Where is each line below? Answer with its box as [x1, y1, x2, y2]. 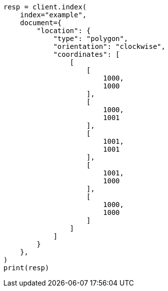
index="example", [20, 11, 87, 19]
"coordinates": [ [53, 50, 120, 58]
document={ [20, 19, 62, 27]
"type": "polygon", [53, 35, 128, 42]
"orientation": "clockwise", [53, 42, 166, 50]
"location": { [36, 27, 91, 35]
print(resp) [3, 264, 49, 272]
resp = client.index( [3, 3, 87, 11]
